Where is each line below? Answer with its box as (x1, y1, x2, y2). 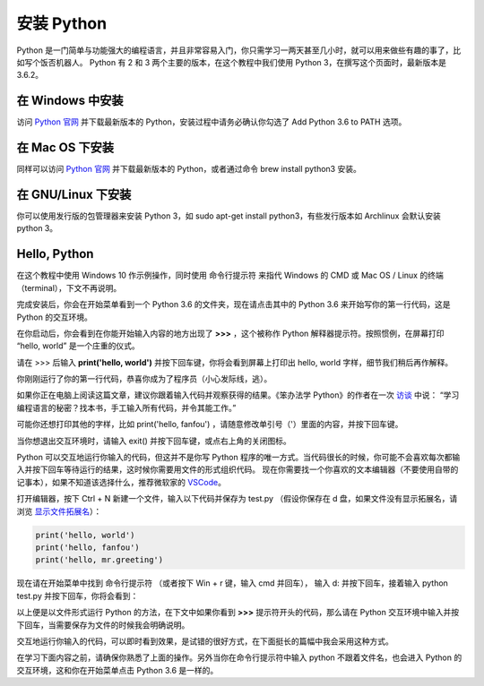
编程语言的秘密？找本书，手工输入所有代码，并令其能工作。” (16, 402, 237, 413)
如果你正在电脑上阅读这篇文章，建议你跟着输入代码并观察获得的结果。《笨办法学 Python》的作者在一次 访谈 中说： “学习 (16, 390, 460, 400)
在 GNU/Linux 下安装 (16, 186, 132, 202)
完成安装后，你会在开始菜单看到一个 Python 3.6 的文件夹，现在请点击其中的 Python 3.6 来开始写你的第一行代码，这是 (16, 299, 452, 310)
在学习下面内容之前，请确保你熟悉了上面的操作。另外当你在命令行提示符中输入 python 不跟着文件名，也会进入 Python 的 (16, 652, 462, 663)
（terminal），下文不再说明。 (16, 282, 122, 293)
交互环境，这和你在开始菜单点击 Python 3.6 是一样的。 (16, 665, 219, 675)
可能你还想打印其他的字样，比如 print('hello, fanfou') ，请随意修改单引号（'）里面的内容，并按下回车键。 (16, 419, 403, 430)
